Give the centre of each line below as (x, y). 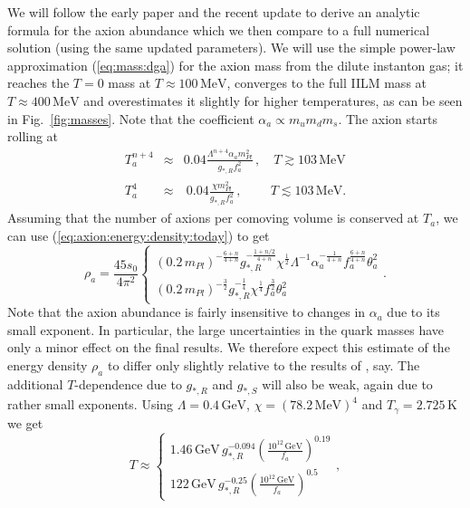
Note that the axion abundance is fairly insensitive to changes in (187, 312)
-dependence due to (128, 383)
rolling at (33, 136)
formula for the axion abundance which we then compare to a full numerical (219, 29)
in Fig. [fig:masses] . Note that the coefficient (131, 118)
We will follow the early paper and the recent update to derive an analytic (214, 12)
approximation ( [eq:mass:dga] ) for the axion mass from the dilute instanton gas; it (235, 65)
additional (35, 383)
